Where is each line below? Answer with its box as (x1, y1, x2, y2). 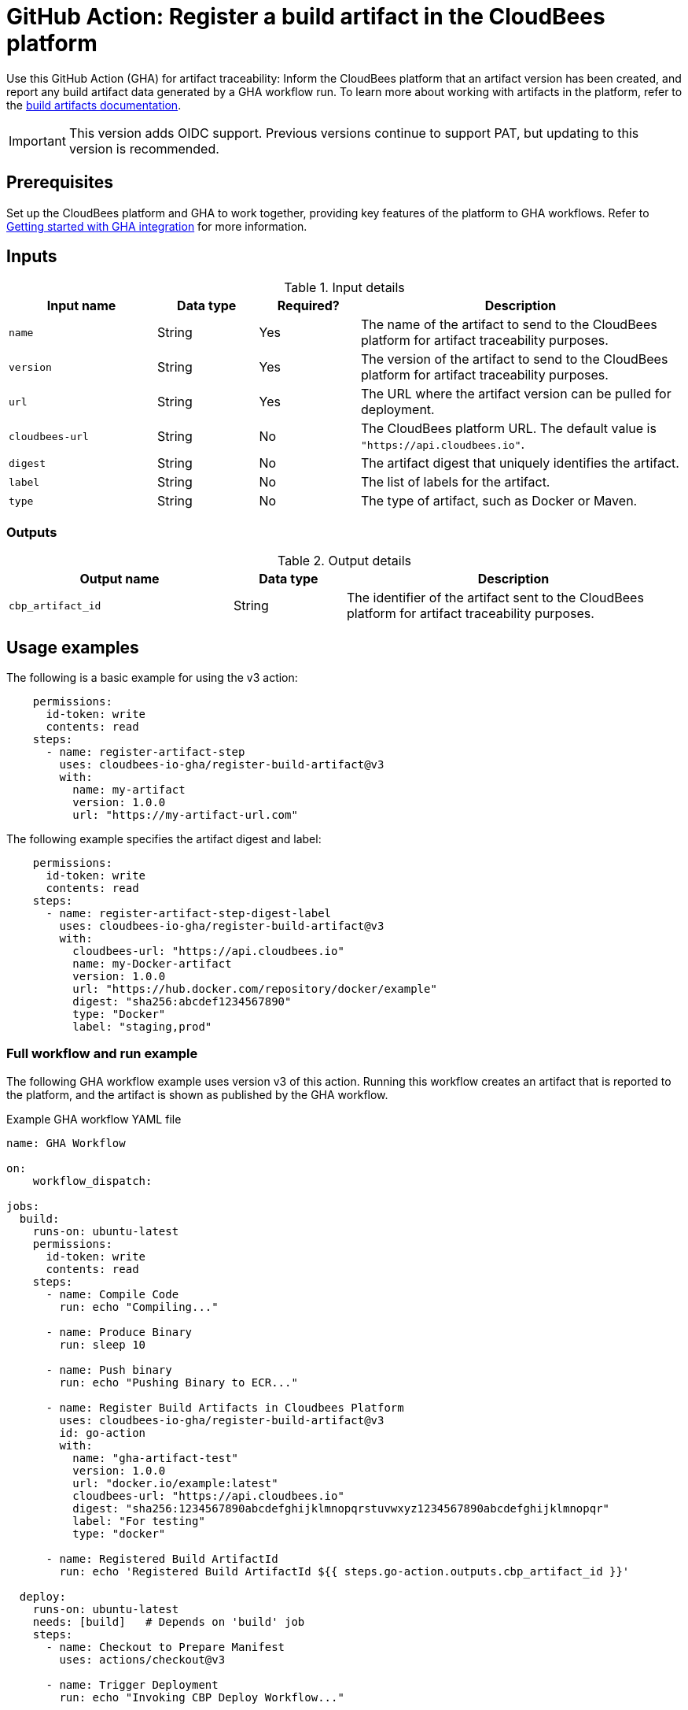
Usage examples (6, 637, 139, 657)
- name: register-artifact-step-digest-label (46, 907, 332, 920)
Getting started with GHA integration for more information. (6, 219, 307, 233)
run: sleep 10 (59, 1338, 146, 1351)
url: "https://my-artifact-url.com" (72, 809, 298, 822)
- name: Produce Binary (46, 1325, 193, 1338)
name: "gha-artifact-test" (72, 1451, 239, 1464)
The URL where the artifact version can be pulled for (361, 386, 671, 402)
